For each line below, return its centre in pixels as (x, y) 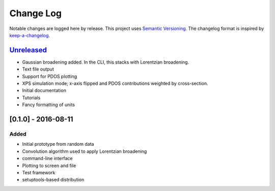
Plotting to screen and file (49, 166)
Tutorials (31, 98)
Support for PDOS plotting (50, 76)
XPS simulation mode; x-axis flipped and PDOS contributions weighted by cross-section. (115, 83)
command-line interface (47, 158)
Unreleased (28, 50)
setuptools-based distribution (53, 180)
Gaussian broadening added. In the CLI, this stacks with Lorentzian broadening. (106, 62)
